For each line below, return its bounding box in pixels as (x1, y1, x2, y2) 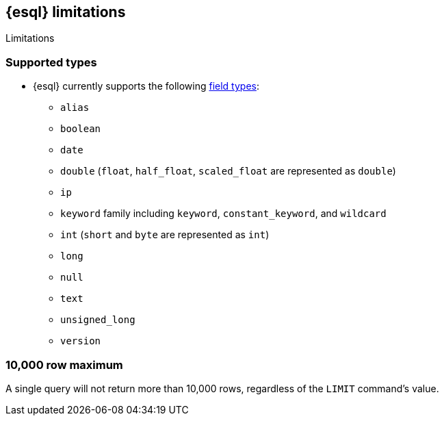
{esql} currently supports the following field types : (33, 80, 259, 92)
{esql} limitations (5, 3, 126, 21)
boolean (60, 123, 101, 135)
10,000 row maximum (5, 357, 123, 372)
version (60, 335, 101, 347)
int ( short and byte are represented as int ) (60, 229, 270, 241)
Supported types (5, 55, 97, 69)
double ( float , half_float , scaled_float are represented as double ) (60, 165, 396, 177)
